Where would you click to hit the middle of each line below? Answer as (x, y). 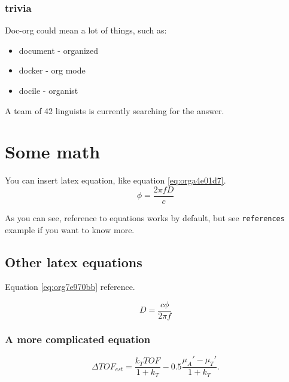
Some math (53, 152)
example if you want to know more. (70, 229)
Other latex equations (74, 262)
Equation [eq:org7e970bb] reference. (70, 287)
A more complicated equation (78, 339)
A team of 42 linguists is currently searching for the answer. (115, 110)
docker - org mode (52, 70)
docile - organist (48, 90)
